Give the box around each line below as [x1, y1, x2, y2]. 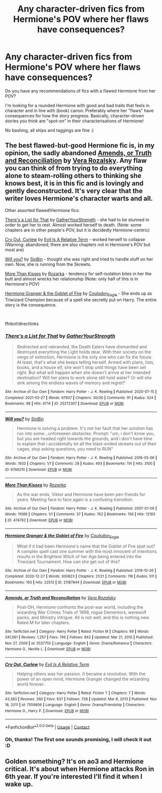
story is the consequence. [5, 302, 57, 307]
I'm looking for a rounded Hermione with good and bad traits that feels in [5, 102, 149, 108]
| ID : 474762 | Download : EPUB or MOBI [5, 518, 73, 523]
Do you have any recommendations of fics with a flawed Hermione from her [5, 88, 156, 94]
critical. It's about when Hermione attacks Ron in [5, 765, 154, 773]
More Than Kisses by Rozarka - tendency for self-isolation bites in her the [5, 271, 152, 276]
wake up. [5, 780, 33, 788]
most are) [5, 246, 24, 253]
